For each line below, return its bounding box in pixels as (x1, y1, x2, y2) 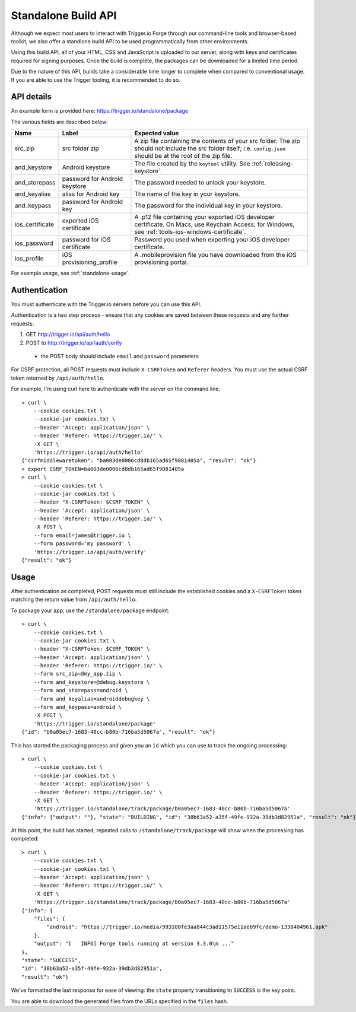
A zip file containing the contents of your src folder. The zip (134, 137, 300, 145)
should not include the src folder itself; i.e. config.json (134, 144, 286, 152)
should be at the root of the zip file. (134, 152, 233, 160)
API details (11, 92, 52, 102)
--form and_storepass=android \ (33, 687, 128, 694)
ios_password (14, 239, 53, 247)
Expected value (134, 129, 179, 138)
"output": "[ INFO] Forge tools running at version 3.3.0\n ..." (33, 940, 234, 947)
